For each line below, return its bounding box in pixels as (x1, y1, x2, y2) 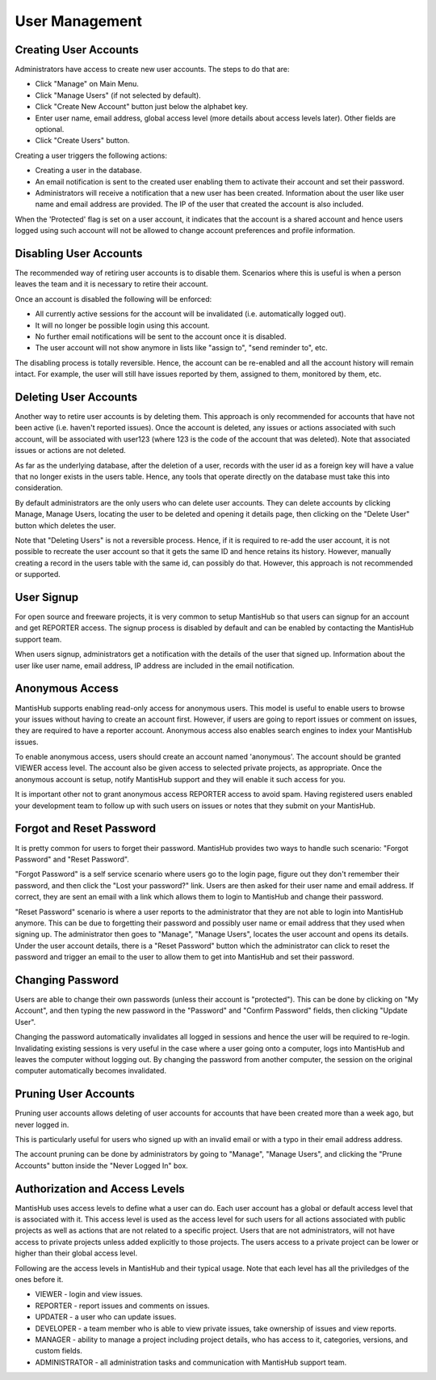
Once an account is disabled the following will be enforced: (15, 294, 212, 303)
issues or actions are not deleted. (15, 446, 127, 455)
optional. (35, 125, 65, 134)
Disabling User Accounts (15, 247, 143, 260)
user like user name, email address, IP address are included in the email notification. (15, 660, 295, 671)
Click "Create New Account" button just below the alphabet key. (35, 102, 249, 112)
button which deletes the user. (15, 520, 116, 530)
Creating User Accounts (15, 43, 139, 57)
